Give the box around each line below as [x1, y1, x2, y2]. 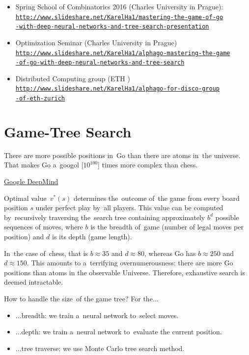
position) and [4, 231, 44, 241]
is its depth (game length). [52, 231, 132, 241]
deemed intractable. [4, 277, 63, 287]
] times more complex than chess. [98, 160, 198, 170]
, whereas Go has [144, 248, 196, 258]
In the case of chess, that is [4, 248, 88, 258]
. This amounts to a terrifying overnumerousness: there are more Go [27, 258, 233, 268]
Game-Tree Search [4, 121, 132, 141]
